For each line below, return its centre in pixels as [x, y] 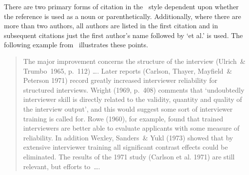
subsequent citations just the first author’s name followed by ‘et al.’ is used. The [124, 35]
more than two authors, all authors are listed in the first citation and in [111, 26]
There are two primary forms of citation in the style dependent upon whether [121, 6]
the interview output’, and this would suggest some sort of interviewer [128, 108]
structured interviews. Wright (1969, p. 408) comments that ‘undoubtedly [134, 89]
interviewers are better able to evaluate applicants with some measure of [131, 128]
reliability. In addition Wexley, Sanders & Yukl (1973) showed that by [128, 137]
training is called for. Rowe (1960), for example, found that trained [123, 118]
